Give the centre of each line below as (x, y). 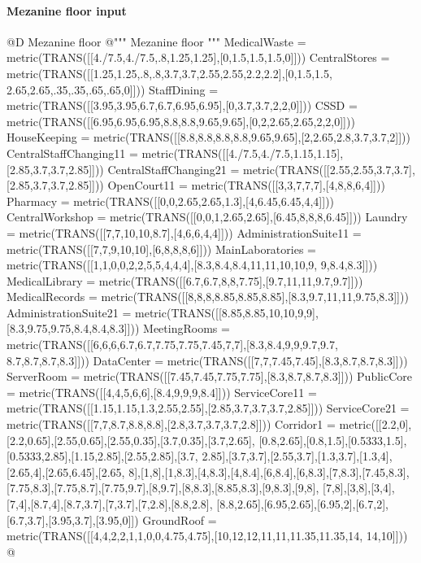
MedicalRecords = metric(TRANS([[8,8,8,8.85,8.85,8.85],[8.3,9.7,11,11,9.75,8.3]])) (208, 297)
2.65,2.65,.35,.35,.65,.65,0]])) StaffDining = (113, 89)
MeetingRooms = (187, 328)
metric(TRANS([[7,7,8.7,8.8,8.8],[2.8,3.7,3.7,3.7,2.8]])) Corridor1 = (171, 424)
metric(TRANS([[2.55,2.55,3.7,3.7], (329, 169)
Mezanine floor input (67, 10)
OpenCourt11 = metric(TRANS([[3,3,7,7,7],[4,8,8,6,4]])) (246, 185)
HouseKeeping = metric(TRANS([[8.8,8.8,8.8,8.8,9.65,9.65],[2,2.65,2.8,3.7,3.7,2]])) (208, 137)
